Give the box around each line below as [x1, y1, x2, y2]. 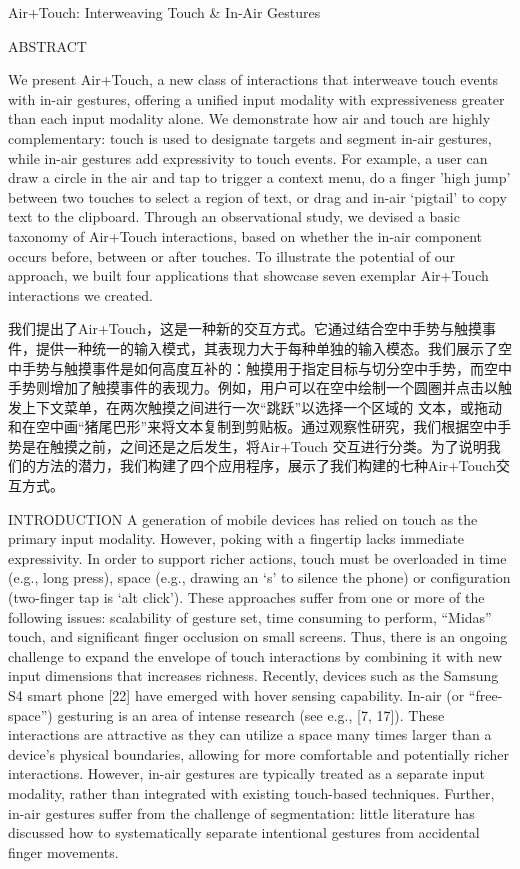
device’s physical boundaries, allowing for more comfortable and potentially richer [8, 743, 510, 764]
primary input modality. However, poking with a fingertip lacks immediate [8, 528, 465, 549]
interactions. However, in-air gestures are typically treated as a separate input [8, 763, 486, 784]
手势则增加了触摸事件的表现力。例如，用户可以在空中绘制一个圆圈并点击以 [8, 377, 498, 398]
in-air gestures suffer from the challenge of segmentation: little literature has [8, 802, 475, 823]
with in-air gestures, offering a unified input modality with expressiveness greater [8, 88, 505, 109]
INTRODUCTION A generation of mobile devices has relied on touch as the [8, 508, 478, 529]
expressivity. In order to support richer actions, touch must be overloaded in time [8, 547, 507, 568]
